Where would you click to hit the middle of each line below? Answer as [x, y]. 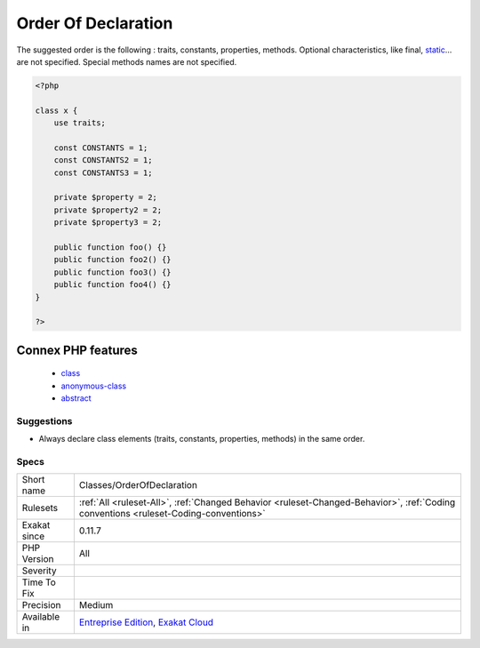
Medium [96, 605]
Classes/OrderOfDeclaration [138, 485]
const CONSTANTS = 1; [101, 148]
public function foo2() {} [113, 260]
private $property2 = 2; [108, 210]
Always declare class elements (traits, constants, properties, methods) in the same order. [202, 439]
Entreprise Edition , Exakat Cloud [146, 622]
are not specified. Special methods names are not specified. [127, 61]
